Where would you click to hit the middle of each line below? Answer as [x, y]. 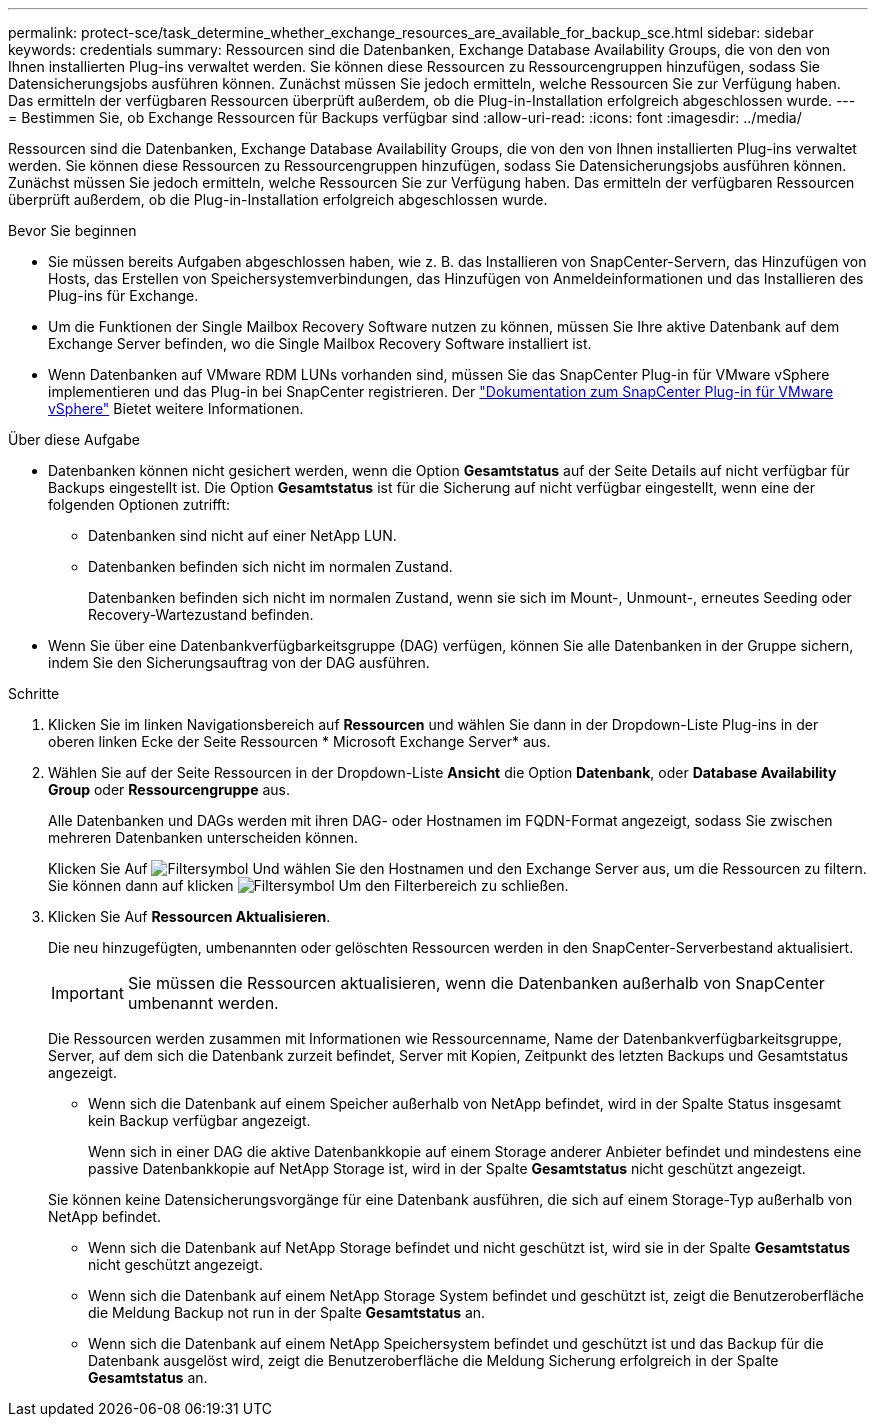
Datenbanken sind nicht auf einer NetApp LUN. [242, 535]
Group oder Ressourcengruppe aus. [169, 789]
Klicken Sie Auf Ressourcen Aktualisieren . [189, 916]
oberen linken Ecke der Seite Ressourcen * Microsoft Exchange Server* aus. [299, 741]
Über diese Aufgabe [74, 439]
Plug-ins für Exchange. [123, 295]
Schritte [34, 693]
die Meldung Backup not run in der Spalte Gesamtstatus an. [287, 1312]
